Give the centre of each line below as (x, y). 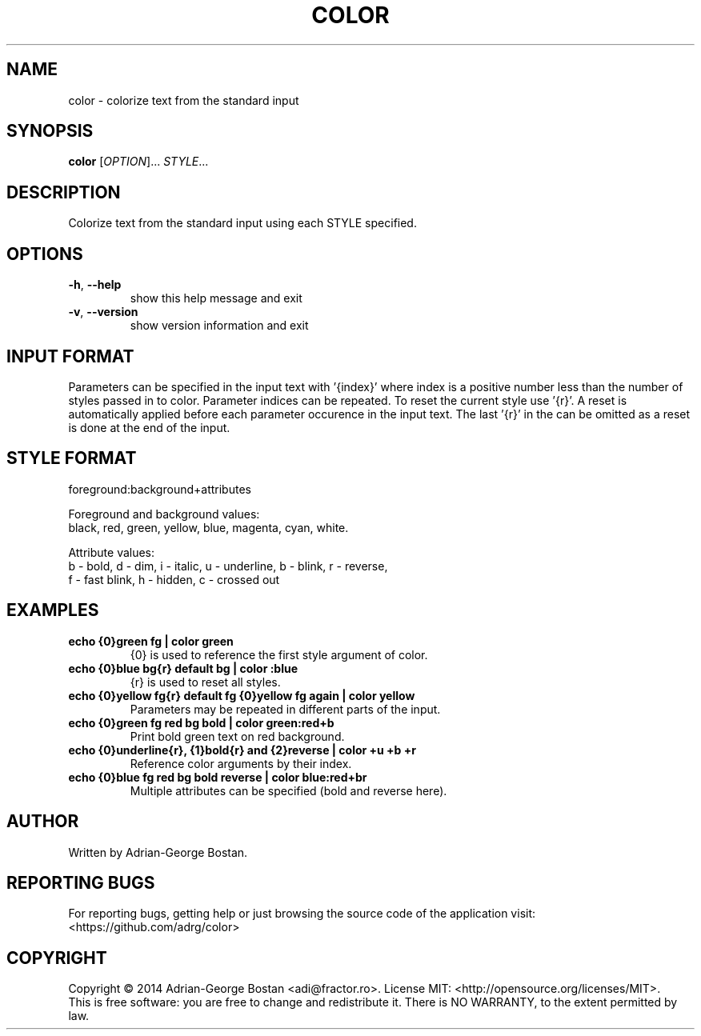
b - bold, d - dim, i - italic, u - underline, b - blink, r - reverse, (228, 566)
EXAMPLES (53, 610)
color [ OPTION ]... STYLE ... (138, 162)
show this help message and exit (216, 298)
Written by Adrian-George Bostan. (158, 852)
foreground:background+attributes (160, 489)
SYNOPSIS (50, 131)
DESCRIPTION (64, 192)
